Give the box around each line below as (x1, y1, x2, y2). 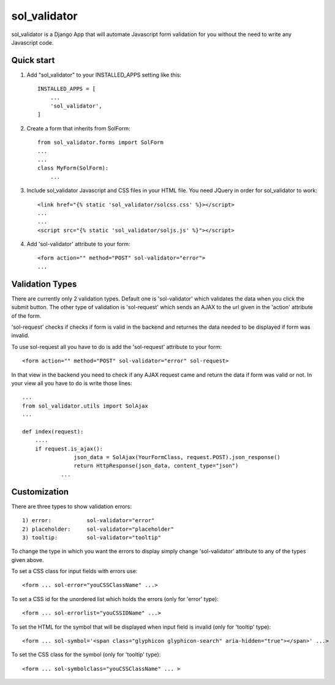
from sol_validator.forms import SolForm (37, 139, 164, 146)
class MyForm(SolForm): (37, 165, 109, 171)
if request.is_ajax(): (34, 445, 104, 452)
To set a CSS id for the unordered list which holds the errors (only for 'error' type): (11, 595, 219, 602)
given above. (11, 556, 44, 563)
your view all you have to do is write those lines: (11, 380, 133, 387)
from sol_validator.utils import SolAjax (22, 402, 148, 410)
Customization (11, 487, 69, 497)
